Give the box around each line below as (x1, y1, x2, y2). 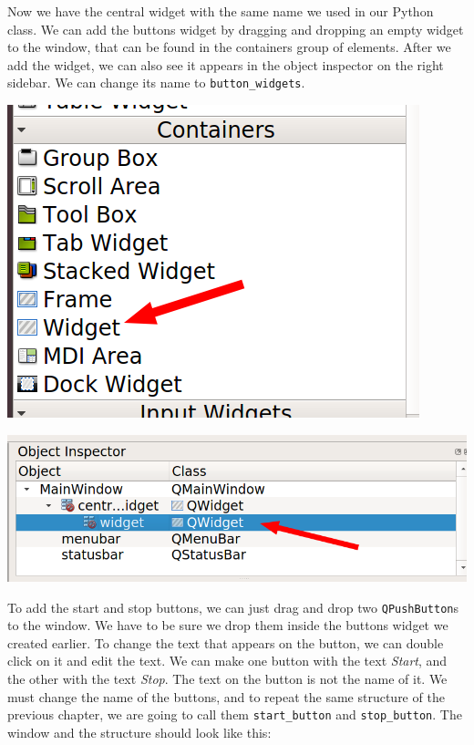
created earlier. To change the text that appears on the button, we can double (7, 633, 444, 652)
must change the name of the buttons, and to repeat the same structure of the (7, 687, 445, 706)
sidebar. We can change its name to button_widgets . (7, 73, 305, 92)
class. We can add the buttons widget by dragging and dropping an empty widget (7, 19, 464, 38)
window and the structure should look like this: (7, 722, 272, 741)
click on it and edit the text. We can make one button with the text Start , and (7, 651, 448, 670)
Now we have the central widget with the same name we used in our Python (7, 2, 434, 20)
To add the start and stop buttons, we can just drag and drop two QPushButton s (7, 597, 459, 616)
